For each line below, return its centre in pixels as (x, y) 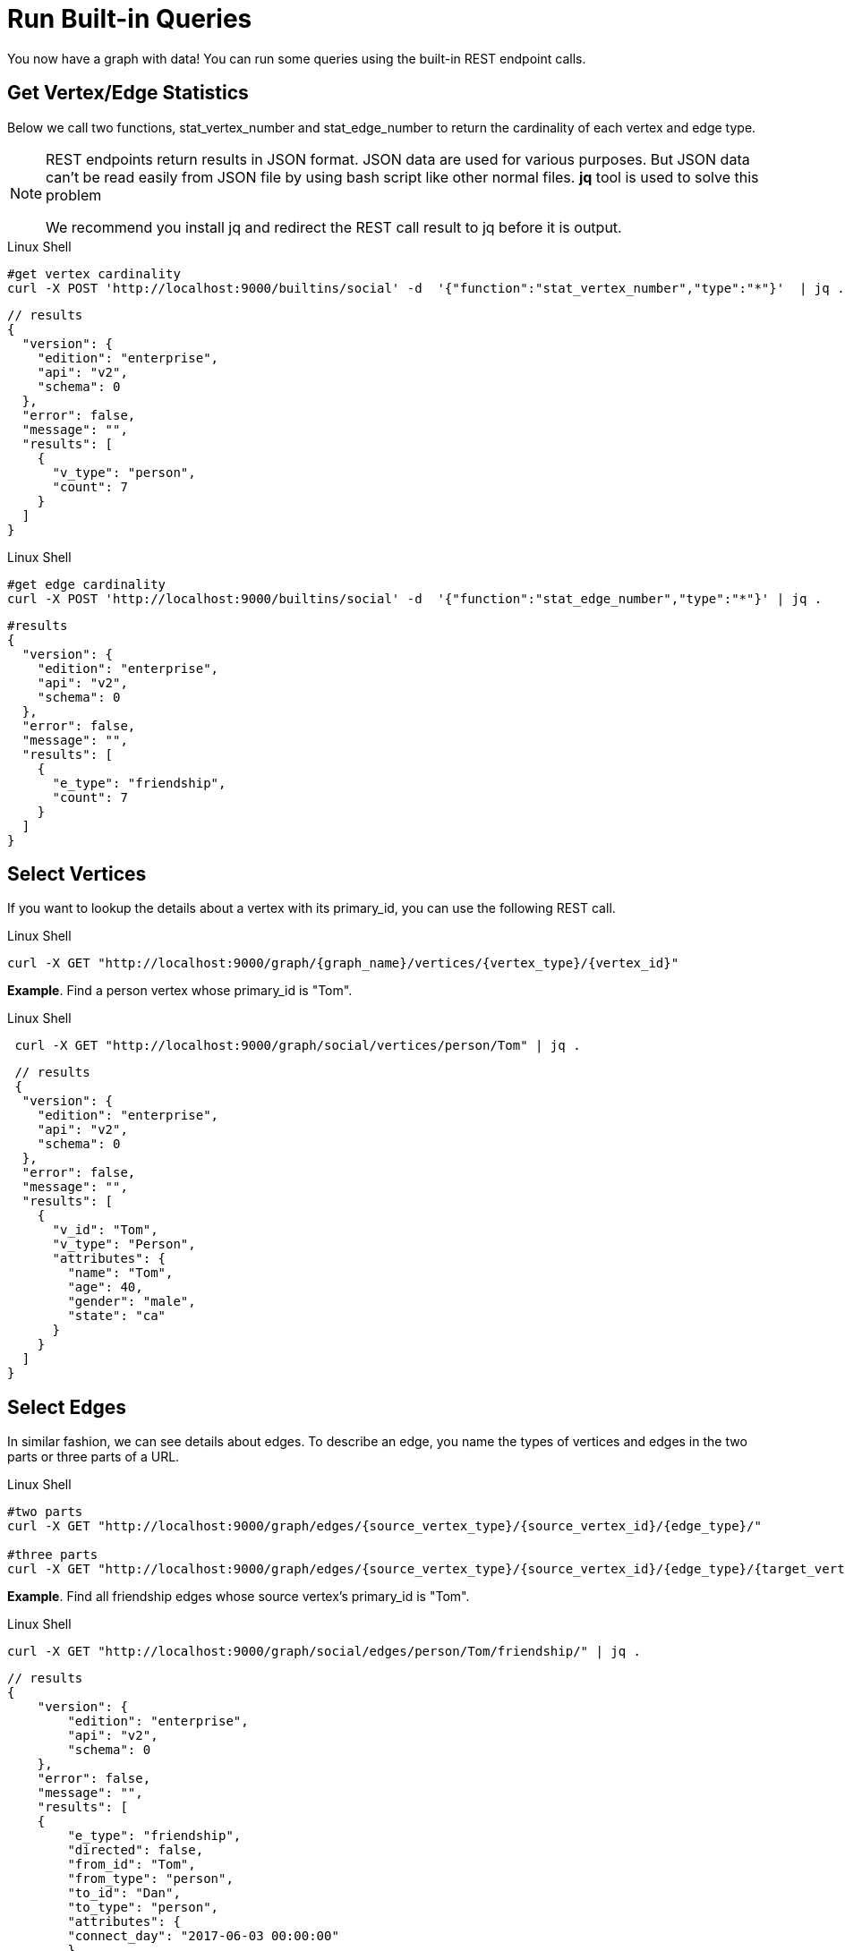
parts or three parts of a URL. (94, 1457)
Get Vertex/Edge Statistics (128, 93)
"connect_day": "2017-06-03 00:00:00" (203, 1936)
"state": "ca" (117, 1316)
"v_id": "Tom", (105, 1230)
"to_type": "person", (143, 1908)
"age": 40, (105, 1287)
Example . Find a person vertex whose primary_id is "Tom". (180, 991)
